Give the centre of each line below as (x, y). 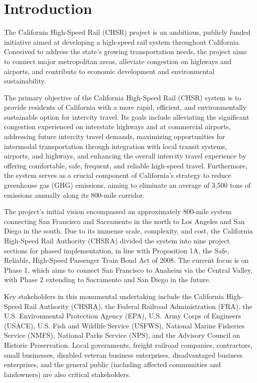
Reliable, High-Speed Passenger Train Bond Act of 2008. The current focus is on (126, 260)
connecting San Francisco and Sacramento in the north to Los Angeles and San (125, 221)
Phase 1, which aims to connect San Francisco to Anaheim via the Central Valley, (128, 269)
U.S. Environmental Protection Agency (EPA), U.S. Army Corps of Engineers (123, 316)
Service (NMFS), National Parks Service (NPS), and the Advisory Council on (122, 335)
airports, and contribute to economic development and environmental (109, 71)
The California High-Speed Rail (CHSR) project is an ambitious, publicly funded (127, 32)
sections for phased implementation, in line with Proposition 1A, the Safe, (117, 250)
